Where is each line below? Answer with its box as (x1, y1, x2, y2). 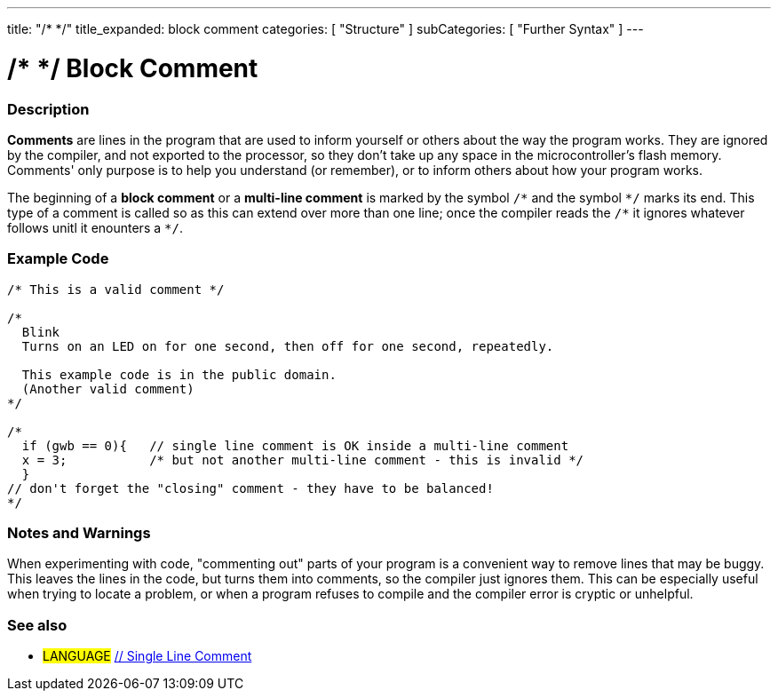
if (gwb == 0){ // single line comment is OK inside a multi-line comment (21, 438, 569, 453)
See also (7, 615, 67, 634)
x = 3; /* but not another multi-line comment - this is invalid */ (21, 452, 584, 467)
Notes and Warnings (7, 524, 151, 542)
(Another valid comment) (21, 381, 194, 396)
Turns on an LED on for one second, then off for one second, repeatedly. (21, 338, 554, 353)
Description (7, 99, 90, 118)
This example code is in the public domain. (21, 367, 337, 382)
